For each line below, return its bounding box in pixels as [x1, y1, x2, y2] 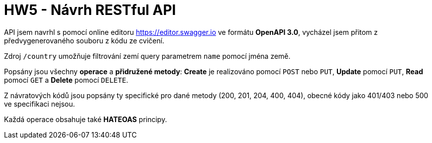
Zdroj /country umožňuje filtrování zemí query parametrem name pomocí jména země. [4, 51, 291, 60]
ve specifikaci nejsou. [4, 99, 75, 108]
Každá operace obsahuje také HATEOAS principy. [4, 115, 167, 124]
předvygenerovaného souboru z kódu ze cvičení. [4, 36, 165, 45]
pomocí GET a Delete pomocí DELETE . [4, 75, 128, 84]
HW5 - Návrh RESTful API [4, 1, 176, 18]
